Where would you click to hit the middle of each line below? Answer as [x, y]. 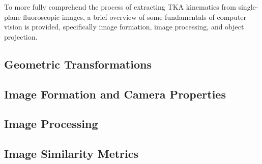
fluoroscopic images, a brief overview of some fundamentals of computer [135, 17]
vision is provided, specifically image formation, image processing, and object [124, 27]
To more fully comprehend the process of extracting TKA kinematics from [120, 7]
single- [248, 7]
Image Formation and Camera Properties [115, 94]
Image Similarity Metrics [71, 154]
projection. [21, 36]
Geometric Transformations [78, 64]
